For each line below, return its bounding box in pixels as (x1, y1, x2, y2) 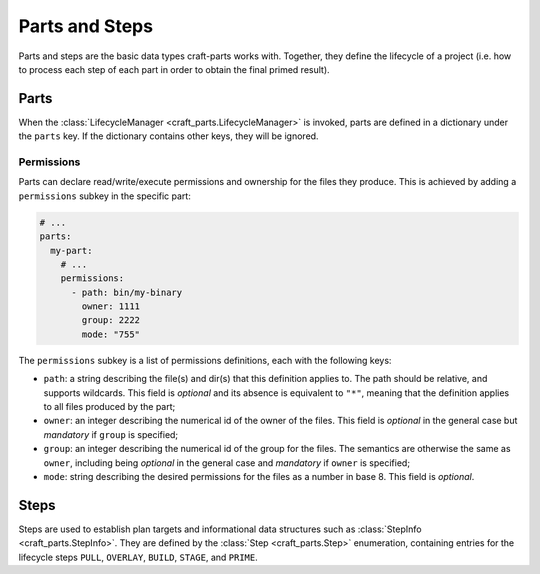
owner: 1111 (81, 301, 140, 312)
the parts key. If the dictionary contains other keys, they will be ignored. (18, 130, 319, 142)
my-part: (50, 245, 93, 256)
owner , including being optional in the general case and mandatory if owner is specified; (43, 456, 410, 469)
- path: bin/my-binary (71, 286, 183, 298)
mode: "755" (81, 328, 140, 340)
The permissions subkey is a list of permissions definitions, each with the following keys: (18, 354, 392, 366)
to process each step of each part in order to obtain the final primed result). (18, 63, 330, 75)
